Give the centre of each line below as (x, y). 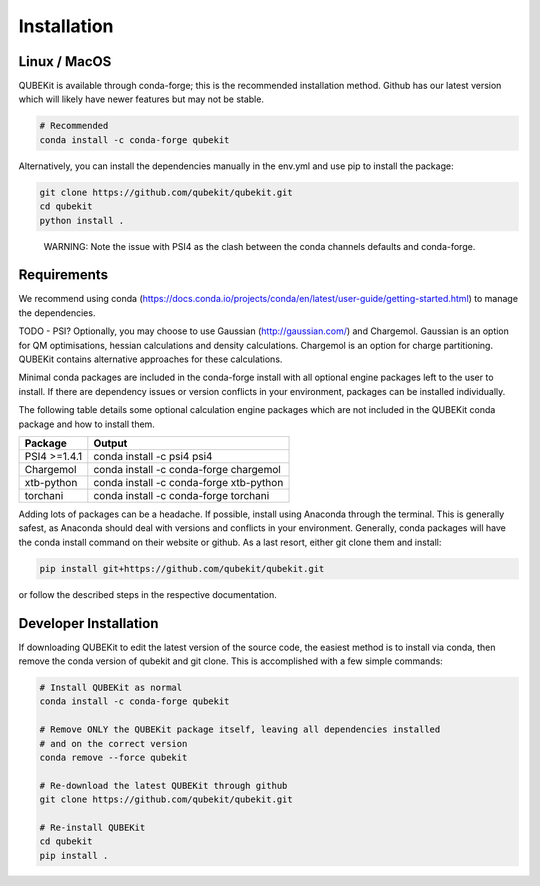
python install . (82, 220)
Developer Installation (88, 623)
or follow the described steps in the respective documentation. (147, 594)
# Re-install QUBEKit (92, 827)
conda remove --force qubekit (113, 757)
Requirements (63, 275)
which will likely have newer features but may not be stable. (141, 99)
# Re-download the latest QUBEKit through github (163, 785)
